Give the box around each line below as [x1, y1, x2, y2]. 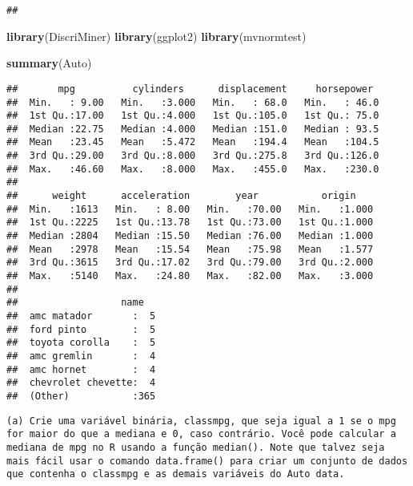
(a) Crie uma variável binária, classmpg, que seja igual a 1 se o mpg [6, 415, 396, 427]
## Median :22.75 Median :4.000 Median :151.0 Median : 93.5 [6, 123, 379, 135]
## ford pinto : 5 [6, 323, 156, 335]
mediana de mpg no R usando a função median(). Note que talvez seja [6, 441, 385, 453]
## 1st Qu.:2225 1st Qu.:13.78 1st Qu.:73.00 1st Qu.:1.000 [6, 217, 374, 229]
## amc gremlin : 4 [6, 350, 156, 362]
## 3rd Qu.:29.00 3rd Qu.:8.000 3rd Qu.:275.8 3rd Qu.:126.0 [6, 150, 379, 162]
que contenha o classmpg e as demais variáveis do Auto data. [6, 468, 345, 480]
